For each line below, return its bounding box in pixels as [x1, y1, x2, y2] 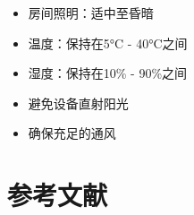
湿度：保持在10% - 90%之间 [28, 64, 188, 82]
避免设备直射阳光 [28, 93, 129, 112]
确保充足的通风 [28, 124, 116, 142]
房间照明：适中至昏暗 [28, 4, 154, 21]
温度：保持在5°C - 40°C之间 [28, 33, 188, 52]
